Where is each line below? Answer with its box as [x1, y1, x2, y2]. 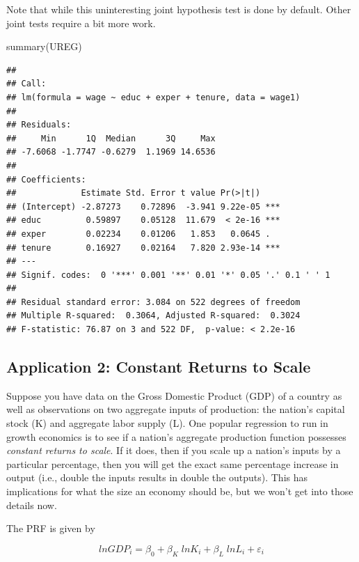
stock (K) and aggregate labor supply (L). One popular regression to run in [6, 416, 328, 430]
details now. [6, 497, 57, 512]
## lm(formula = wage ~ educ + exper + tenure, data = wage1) [6, 92, 301, 102]
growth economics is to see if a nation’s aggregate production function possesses [6, 429, 346, 444]
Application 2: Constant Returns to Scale [6, 356, 311, 377]
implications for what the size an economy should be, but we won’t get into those [6, 484, 353, 499]
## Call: [6, 79, 47, 89]
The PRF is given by [6, 521, 95, 536]
